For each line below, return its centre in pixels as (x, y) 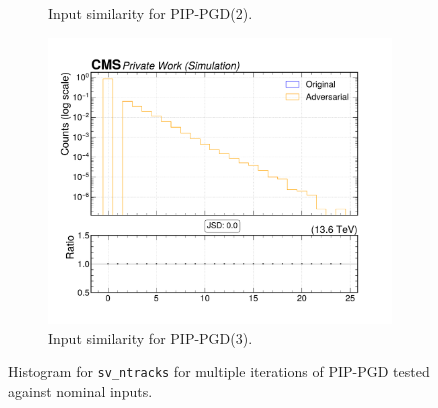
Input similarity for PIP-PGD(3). (150, 337)
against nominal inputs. (80, 390)
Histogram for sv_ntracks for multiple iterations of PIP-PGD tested (219, 371)
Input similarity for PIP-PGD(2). (150, 13)
